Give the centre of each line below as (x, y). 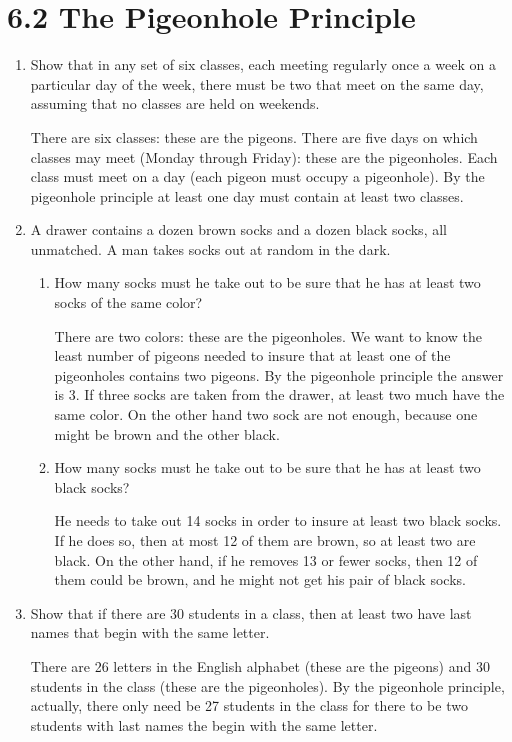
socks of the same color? (128, 302)
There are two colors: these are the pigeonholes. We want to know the (268, 335)
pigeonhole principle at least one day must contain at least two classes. (247, 195)
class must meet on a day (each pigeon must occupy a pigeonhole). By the (257, 176)
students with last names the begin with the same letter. (204, 724)
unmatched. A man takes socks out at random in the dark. (210, 248)
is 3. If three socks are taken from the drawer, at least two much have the (279, 394)
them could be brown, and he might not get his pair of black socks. (260, 579)
